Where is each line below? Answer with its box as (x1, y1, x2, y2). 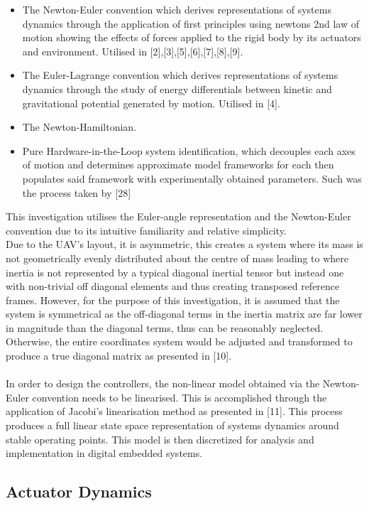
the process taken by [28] (22, 185, 131, 200)
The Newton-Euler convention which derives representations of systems (22, 2, 331, 16)
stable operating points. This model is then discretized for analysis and (6, 431, 314, 446)
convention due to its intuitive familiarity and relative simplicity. (6, 222, 287, 237)
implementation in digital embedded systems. (6, 446, 203, 461)
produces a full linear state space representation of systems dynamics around (6, 418, 339, 433)
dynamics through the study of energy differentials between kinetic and (22, 81, 332, 96)
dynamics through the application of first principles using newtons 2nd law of (22, 16, 360, 31)
